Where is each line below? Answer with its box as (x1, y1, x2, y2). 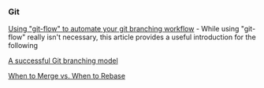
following (8, 41, 38, 50)
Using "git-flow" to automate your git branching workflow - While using (8, 24, 240, 34)
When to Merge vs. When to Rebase (8, 71, 126, 81)
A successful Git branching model (8, 56, 118, 65)
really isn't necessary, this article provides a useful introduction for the (27, 32, 256, 42)
